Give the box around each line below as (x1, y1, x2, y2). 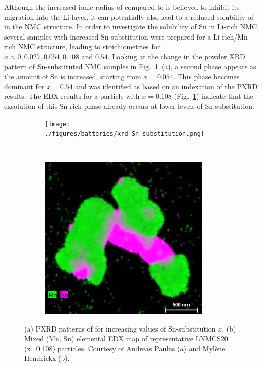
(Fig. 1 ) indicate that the (174, 91, 253, 101)
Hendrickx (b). (24, 353, 70, 363)
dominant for (4, 81, 45, 91)
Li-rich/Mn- (213, 31, 250, 42)
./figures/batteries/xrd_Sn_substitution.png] (45, 130, 204, 138)
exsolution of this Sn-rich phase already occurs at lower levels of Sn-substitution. (4, 100, 254, 111)
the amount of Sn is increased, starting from (4, 71, 141, 82)
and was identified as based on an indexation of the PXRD (75, 81, 258, 91)
